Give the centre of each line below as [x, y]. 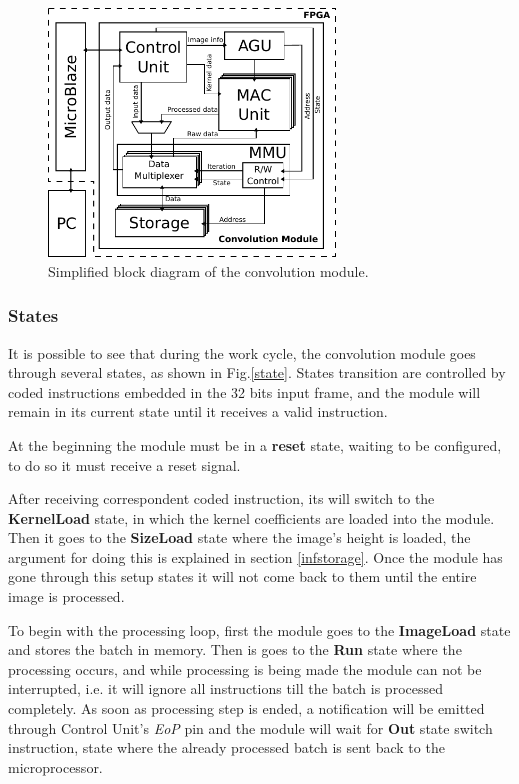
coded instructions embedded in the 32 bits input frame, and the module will [244, 391]
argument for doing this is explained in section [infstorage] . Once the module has [255, 556]
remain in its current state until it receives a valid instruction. [198, 411]
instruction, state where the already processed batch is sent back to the [226, 747]
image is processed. [66, 596]
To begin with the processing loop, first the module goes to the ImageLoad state [259, 629]
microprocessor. [55, 766]
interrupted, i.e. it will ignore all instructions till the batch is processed [225, 688]
